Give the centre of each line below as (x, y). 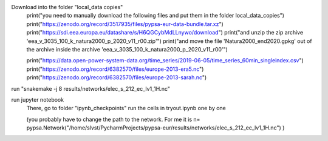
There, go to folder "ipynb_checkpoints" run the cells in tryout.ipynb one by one (126, 108)
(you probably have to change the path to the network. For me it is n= (113, 119)
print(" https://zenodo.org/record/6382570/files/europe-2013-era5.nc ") (115, 69)
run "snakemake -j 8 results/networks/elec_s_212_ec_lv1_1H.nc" (91, 88)
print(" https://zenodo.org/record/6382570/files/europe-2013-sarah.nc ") (117, 77)
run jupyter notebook (37, 99)
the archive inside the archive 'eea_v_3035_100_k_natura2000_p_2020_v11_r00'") (127, 49)
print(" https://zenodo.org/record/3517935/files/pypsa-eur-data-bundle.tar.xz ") (125, 24)
